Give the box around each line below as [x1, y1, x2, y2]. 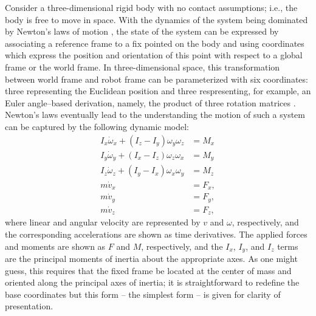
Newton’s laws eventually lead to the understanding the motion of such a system [5, 108, 305, 121]
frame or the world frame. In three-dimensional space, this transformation [5, 60, 280, 73]
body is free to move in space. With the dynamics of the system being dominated [5, 13, 308, 26]
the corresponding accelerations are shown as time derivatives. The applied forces [5, 228, 307, 240]
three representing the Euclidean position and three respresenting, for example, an [5, 84, 311, 97]
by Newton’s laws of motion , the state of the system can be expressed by [5, 25, 279, 38]
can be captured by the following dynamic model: [5, 120, 190, 132]
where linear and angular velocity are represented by [5, 216, 201, 228]
